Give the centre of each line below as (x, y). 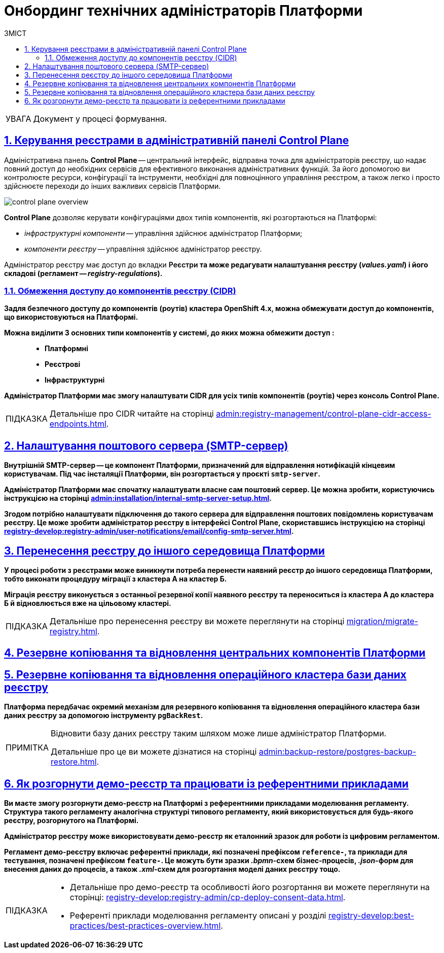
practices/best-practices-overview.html (145, 926)
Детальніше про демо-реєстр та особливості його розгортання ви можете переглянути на (250, 887)
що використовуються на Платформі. (71, 317)
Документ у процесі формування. (100, 118)
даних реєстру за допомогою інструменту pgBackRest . (104, 716)
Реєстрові (63, 364)
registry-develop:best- (371, 916)
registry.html (73, 632)
